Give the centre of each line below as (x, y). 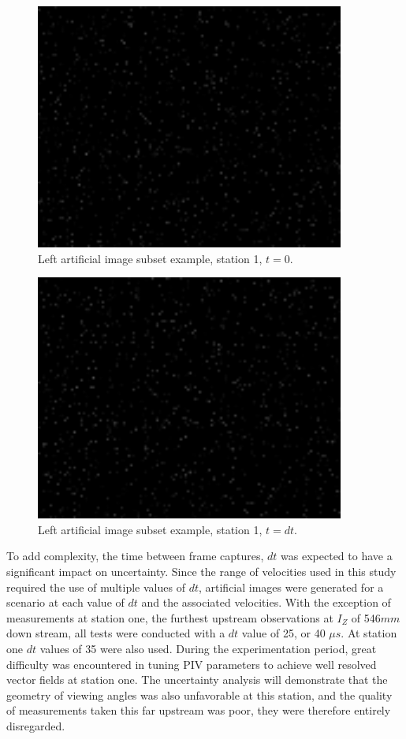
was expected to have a (337, 556)
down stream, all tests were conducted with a (116, 633)
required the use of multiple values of (96, 587)
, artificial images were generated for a (291, 587)
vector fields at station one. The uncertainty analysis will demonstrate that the (197, 680)
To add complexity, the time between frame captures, (135, 556)
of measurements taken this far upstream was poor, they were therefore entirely (199, 710)
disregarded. (36, 725)
